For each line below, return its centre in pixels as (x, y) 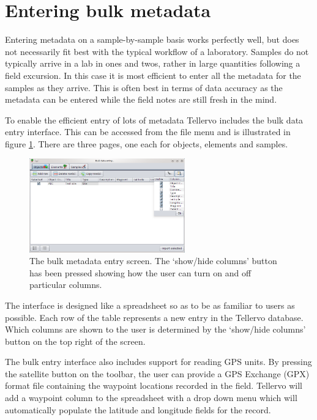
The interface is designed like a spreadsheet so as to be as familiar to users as (150, 305)
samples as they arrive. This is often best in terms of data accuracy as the (144, 87)
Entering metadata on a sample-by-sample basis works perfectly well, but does (152, 39)
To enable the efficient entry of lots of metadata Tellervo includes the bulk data (154, 120)
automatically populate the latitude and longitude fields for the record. (138, 409)
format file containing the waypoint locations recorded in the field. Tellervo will (154, 385)
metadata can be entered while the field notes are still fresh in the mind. (141, 99)
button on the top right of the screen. (75, 341)
